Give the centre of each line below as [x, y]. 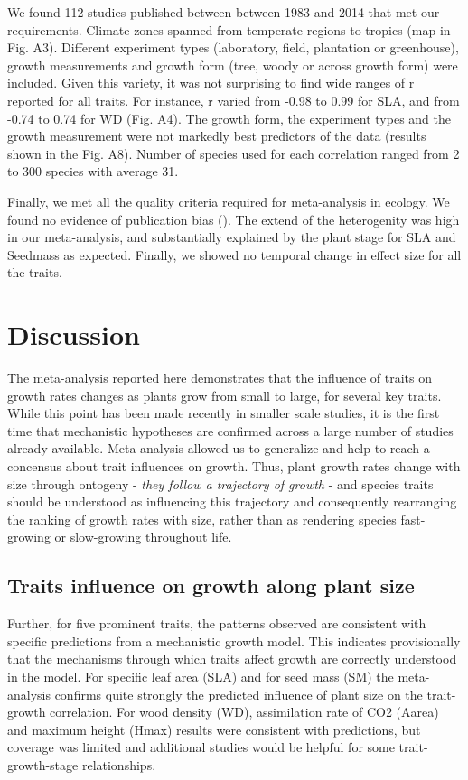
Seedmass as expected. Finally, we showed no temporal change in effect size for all [234, 254]
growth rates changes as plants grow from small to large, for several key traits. [225, 395]
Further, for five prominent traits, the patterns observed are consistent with [217, 623]
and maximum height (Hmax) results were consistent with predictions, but [214, 729]
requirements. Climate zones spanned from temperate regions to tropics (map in [229, 29]
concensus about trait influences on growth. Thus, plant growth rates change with [234, 466]
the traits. [35, 272]
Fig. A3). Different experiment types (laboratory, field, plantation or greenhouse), [233, 47]
